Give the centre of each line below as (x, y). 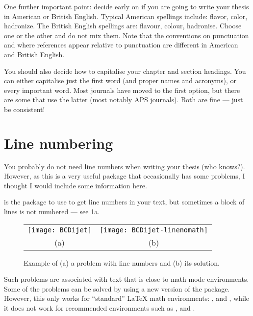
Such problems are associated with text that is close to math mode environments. (126, 279)
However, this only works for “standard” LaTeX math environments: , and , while (127, 298)
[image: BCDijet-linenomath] (153, 230)
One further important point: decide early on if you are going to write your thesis (126, 6)
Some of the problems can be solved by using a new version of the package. (117, 288)
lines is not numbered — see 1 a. (52, 212)
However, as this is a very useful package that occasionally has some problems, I (125, 176)
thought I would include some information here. (76, 185)
